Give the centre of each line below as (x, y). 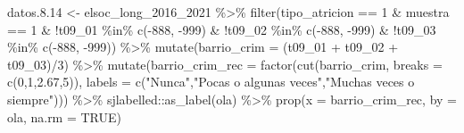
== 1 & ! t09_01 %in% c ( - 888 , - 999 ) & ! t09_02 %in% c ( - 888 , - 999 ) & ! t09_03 (222, 29)
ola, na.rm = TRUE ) (65, 116)
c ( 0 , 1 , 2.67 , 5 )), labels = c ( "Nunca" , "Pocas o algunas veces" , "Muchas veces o (211, 82)
